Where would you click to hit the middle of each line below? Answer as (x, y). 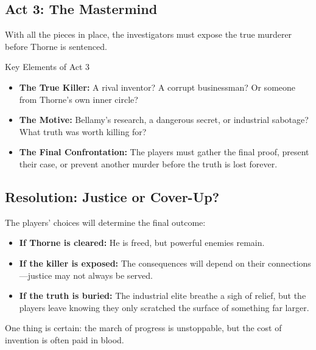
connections (289, 263)
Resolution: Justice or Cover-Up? (112, 196)
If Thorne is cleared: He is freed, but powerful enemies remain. (142, 243)
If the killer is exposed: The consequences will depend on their (142, 263)
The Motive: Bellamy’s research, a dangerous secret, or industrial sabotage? (164, 120)
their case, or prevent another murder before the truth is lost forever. (148, 163)
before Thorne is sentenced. (56, 46)
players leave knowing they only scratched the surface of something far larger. (164, 307)
